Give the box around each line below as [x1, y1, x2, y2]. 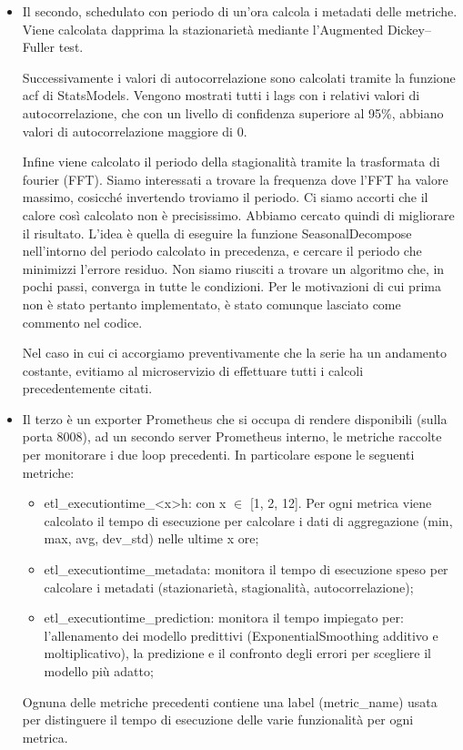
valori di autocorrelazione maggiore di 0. [22, 121, 247, 140]
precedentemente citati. [22, 379, 153, 398]
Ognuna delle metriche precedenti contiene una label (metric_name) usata [22, 692, 438, 711]
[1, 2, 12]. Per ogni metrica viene [249, 493, 432, 512]
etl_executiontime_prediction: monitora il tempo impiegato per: [44, 608, 404, 627]
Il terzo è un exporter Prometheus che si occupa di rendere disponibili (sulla [22, 409, 448, 428]
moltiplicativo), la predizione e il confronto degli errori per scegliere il [44, 644, 432, 663]
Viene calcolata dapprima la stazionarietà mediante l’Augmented [22, 19, 384, 38]
